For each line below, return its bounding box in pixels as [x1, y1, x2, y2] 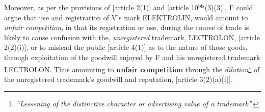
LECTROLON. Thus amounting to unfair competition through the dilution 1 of [4, 62, 260, 74]
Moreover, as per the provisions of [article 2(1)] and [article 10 [4, 2, 198, 12]
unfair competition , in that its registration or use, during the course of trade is [4, 22, 249, 33]
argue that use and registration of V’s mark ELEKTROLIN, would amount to [4, 12, 248, 22]
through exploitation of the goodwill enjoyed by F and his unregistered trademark [4, 51, 260, 62]
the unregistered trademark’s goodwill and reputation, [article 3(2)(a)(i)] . [4, 73, 233, 84]
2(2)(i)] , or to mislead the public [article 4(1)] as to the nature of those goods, [4, 42, 248, 52]
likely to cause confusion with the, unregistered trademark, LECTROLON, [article [4, 32, 260, 42]
